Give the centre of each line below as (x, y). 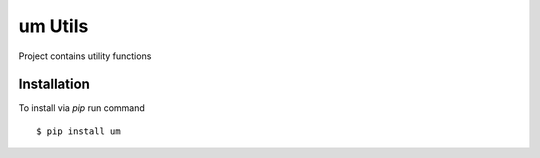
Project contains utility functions (85, 56)
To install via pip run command (81, 108)
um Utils (53, 26)
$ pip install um (78, 131)
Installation (54, 84)
